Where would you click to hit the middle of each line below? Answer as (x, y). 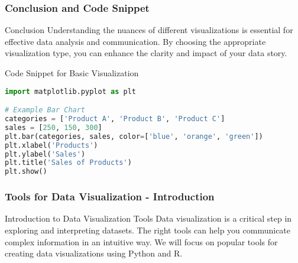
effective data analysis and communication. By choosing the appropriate (135, 41)
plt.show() (26, 172)
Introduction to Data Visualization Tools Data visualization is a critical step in (148, 218)
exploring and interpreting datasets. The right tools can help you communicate (148, 230)
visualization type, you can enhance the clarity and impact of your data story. (146, 53)
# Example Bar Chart (45, 110)
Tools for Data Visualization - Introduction (110, 197)
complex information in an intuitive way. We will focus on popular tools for (141, 241)
